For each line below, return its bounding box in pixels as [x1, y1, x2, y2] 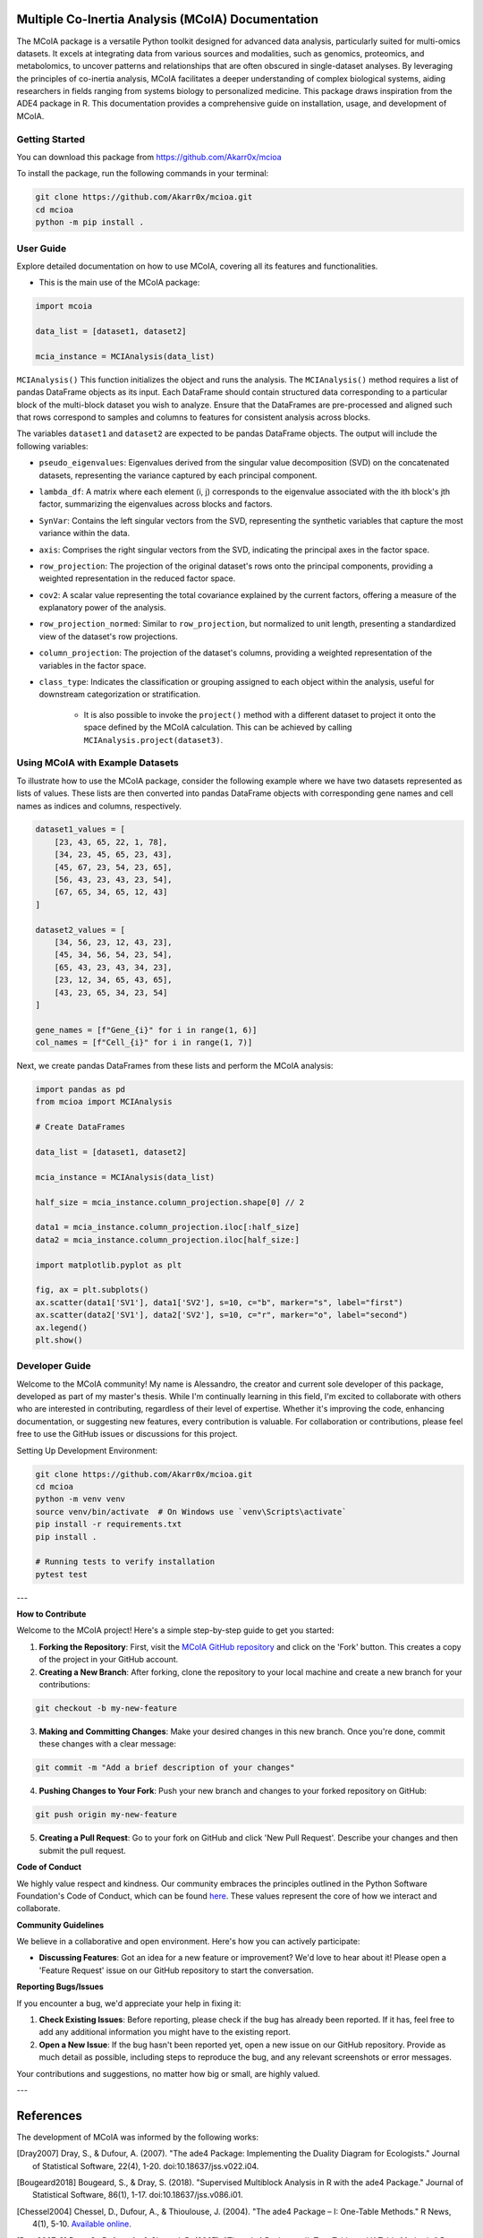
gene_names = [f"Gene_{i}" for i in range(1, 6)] [35, 1025, 258, 1035]
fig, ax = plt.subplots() [35, 1285, 149, 1295]
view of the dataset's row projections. [38, 631, 178, 642]
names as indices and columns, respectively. [16, 800, 182, 811]
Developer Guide [16, 1360, 91, 1372]
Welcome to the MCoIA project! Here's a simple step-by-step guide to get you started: [16, 1625, 335, 1636]
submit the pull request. [38, 1845, 127, 1856]
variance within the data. [38, 528, 130, 539]
